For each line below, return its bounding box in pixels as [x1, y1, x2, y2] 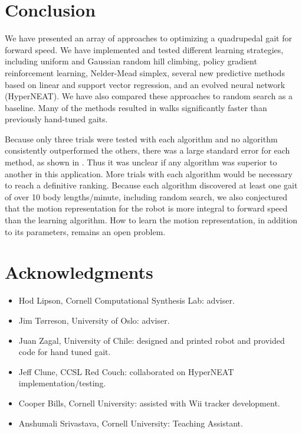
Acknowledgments [5, 260, 153, 284]
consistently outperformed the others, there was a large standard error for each [5, 144, 290, 157]
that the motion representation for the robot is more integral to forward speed [5, 202, 288, 214]
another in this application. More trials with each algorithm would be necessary [5, 167, 293, 180]
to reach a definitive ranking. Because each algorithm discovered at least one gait [5, 179, 298, 191]
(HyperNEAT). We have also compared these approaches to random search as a [5, 90, 293, 102]
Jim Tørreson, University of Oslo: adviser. [18, 314, 170, 326]
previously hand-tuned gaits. [5, 113, 108, 125]
